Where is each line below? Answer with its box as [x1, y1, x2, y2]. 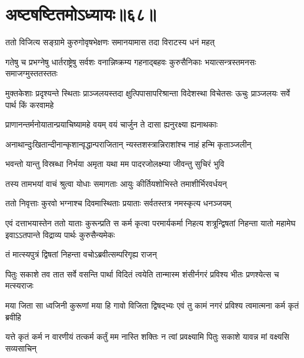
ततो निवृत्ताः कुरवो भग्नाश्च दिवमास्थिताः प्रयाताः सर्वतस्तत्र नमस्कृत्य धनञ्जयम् [5, 197, 232, 209]
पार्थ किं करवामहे [5, 98, 54, 111]
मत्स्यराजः [5, 279, 34, 292]
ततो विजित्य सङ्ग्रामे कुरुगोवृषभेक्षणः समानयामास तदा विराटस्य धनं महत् [5, 36, 215, 48]
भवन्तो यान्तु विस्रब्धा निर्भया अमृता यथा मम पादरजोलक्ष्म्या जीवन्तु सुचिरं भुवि [5, 158, 225, 170]
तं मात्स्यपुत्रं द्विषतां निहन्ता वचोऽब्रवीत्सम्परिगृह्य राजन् [5, 248, 157, 260]
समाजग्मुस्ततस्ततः [5, 67, 58, 79]
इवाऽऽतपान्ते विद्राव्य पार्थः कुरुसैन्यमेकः [5, 228, 115, 240]
